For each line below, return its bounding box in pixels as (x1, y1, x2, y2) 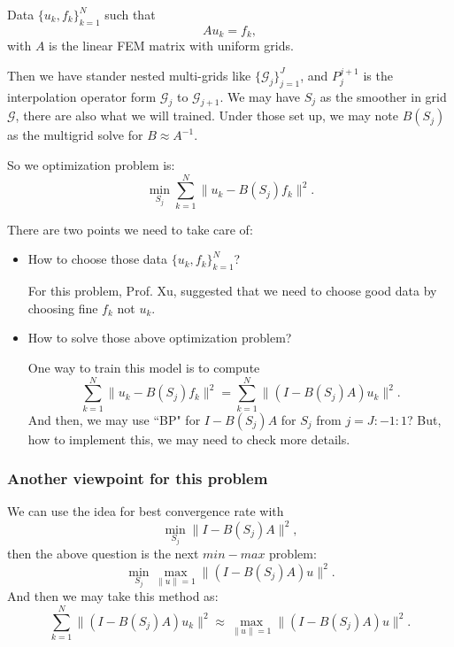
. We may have (219, 87, 301, 105)
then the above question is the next (7, 544, 199, 563)
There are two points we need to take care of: (7, 220, 253, 238)
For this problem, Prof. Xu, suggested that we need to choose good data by (27, 281, 437, 300)
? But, (407, 410, 442, 428)
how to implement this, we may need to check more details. (27, 429, 350, 448)
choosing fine (27, 298, 98, 317)
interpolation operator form (7, 87, 157, 105)
